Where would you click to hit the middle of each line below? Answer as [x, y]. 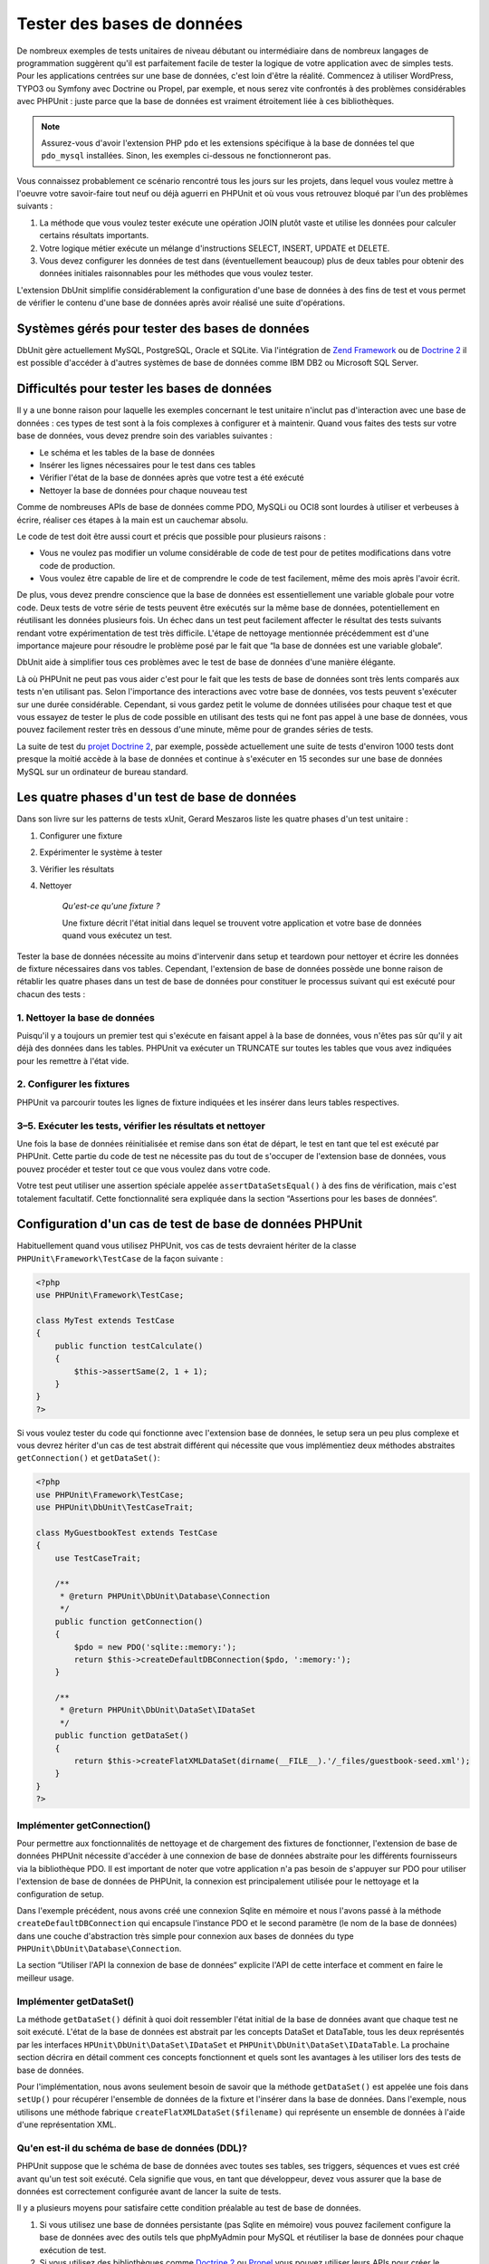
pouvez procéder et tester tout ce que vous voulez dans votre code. [144, 1169]
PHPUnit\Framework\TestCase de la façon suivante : [120, 1258]
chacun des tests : [51, 994]
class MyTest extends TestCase [105, 1320]
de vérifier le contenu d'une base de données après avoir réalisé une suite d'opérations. [181, 302]
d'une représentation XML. [67, 2125]
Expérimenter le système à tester [101, 852]
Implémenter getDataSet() [76, 2001]
